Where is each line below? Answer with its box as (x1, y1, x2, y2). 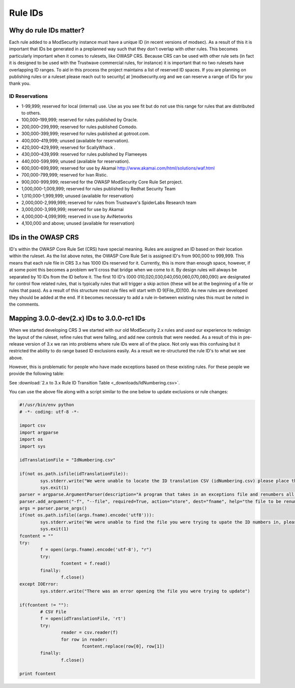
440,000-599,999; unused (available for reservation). (21, 158, 130, 164)
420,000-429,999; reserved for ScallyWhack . (21, 144, 116, 150)
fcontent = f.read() (60, 561, 111, 566)
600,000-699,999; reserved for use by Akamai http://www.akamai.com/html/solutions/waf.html (21, 165, 215, 171)
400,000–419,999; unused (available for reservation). (21, 138, 130, 143)
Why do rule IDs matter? (9, 26, 85, 34)
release (9, 341, 25, 347)
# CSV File (40, 609, 66, 615)
